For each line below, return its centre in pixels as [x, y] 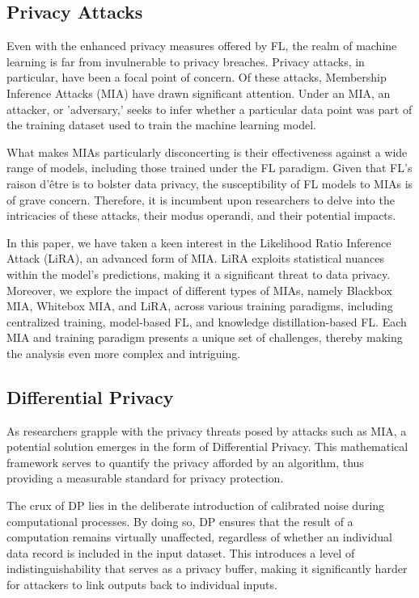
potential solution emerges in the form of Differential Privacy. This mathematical [207, 446]
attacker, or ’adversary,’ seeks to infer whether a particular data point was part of [209, 109]
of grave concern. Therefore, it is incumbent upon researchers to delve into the [201, 199]
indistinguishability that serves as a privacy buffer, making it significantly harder [207, 569]
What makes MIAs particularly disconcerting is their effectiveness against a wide [207, 152]
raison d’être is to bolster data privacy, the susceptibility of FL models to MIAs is [210, 183]
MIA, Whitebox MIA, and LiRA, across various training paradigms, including [200, 306]
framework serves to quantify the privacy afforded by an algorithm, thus [185, 462]
